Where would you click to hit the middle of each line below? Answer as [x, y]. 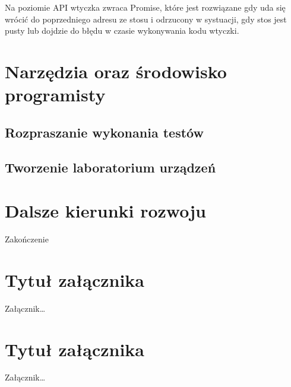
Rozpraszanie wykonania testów [104, 132]
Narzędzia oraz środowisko [116, 71]
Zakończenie [27, 239]
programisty [55, 95]
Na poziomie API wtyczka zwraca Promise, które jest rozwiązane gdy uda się [145, 7]
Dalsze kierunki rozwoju [105, 211]
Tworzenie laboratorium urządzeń [110, 167]
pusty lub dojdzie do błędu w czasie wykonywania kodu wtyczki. [122, 31]
